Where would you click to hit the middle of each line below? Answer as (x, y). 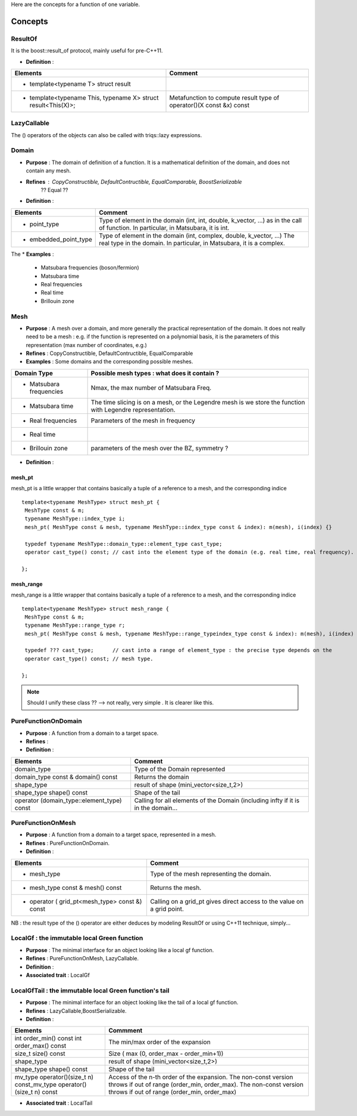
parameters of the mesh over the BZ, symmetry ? (159, 448)
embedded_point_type (61, 239)
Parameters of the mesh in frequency (143, 421)
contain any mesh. (48, 171)
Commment (125, 1031)
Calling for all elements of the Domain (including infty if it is (217, 800)
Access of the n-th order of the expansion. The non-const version (201, 1077)
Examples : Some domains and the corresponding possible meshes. (109, 361)
